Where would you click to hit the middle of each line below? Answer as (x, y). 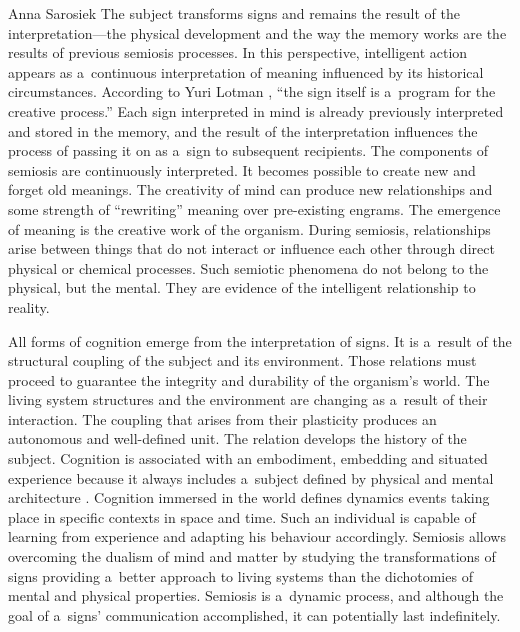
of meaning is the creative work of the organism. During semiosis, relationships (249, 228)
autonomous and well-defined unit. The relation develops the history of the (237, 438)
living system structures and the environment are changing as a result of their (248, 399)
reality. (29, 306)
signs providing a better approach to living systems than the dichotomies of (240, 575)
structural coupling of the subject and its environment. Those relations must (242, 360)
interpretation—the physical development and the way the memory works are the (257, 32)
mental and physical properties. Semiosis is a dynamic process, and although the (256, 595)
